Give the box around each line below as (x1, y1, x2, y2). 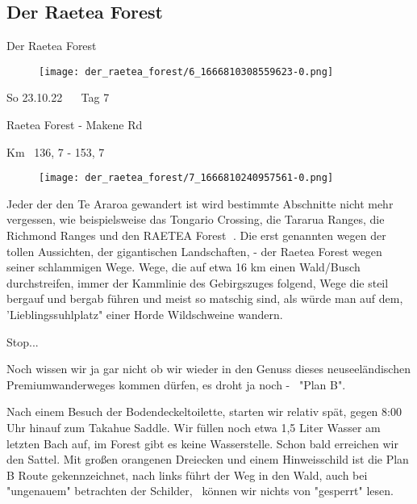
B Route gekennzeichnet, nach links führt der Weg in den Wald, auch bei (6, 466, 368, 483)
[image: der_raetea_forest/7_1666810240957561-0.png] (39, 172, 334, 184)
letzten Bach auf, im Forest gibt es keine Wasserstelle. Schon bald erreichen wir (6, 435, 398, 451)
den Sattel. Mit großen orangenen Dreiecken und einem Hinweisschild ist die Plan (6, 451, 409, 468)
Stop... (6, 333, 39, 350)
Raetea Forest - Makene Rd (6, 116, 143, 133)
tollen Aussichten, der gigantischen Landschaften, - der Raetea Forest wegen (6, 242, 382, 259)
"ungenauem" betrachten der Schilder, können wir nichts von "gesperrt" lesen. (6, 482, 394, 499)
